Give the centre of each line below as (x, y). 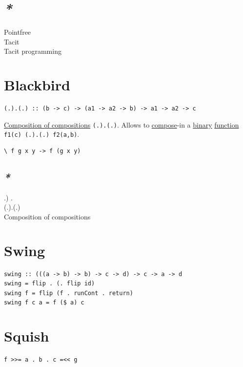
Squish (27, 336)
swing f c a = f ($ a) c (44, 303)
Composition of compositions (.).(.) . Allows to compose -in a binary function (121, 124)
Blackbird (37, 85)
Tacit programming (33, 51)
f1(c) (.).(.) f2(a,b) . (42, 134)
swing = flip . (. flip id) (50, 284)
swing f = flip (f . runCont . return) (69, 293)
